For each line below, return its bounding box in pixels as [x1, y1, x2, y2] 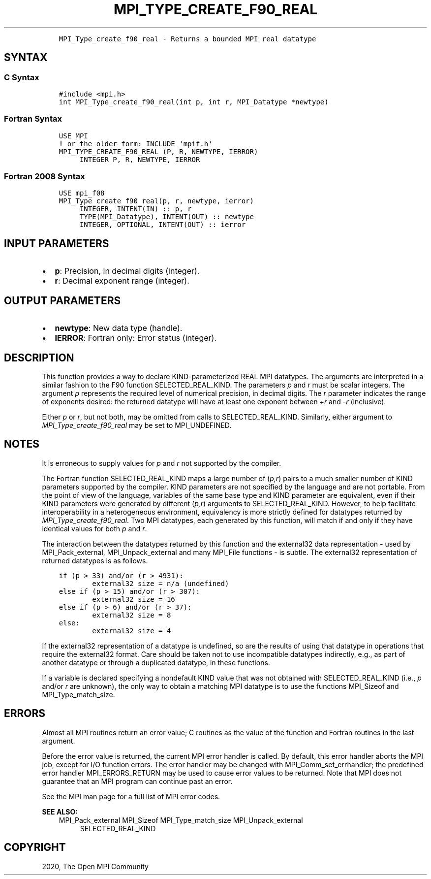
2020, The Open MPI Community [42, 862, 149, 871]
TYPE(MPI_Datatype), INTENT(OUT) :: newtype [79, 213, 254, 221]
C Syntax [4, 72, 39, 82]
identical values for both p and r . [42, 524, 147, 533]
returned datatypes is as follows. [42, 556, 148, 565]
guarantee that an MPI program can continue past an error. [42, 777, 233, 785]
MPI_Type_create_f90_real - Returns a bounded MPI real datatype [59, 34, 316, 43]
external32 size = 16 [92, 595, 175, 603]
